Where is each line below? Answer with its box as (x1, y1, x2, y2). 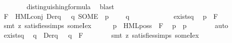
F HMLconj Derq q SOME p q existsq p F (3, 11, 218, 21)
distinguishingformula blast (26, 1, 114, 11)
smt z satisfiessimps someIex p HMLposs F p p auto (3, 20, 229, 30)
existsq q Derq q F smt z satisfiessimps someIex (3, 29, 199, 40)
